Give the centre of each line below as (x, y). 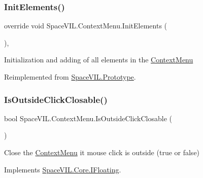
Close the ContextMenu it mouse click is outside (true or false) (102, 152)
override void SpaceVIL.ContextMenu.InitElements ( (86, 26)
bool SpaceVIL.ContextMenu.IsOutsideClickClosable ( (88, 118)
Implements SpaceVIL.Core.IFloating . (63, 169)
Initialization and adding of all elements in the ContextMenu (99, 60)
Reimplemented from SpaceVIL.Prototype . (70, 77)
